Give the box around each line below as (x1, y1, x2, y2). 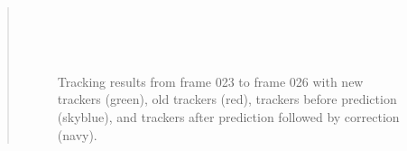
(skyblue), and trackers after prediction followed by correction (57, 107, 400, 126)
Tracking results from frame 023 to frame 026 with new (57, 71, 364, 90)
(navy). (57, 125, 97, 144)
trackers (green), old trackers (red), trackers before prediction (57, 90, 397, 109)
